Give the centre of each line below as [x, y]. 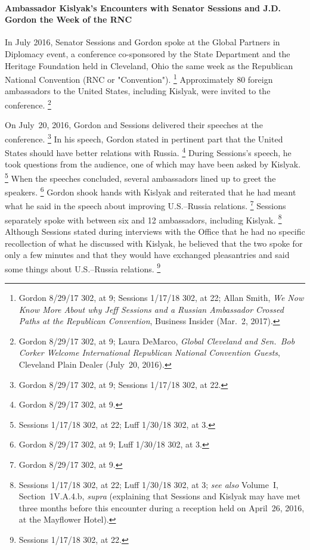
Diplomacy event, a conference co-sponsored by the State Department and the [148, 53]
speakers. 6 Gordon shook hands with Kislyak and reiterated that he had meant [151, 191]
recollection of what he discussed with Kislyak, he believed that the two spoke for [154, 243]
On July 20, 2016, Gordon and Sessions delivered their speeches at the [134, 125]
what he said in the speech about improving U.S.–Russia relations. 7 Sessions [145, 205]
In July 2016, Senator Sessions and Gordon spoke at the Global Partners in [142, 42]
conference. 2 [28, 104]
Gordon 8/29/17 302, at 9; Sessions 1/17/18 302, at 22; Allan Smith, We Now [161, 297]
